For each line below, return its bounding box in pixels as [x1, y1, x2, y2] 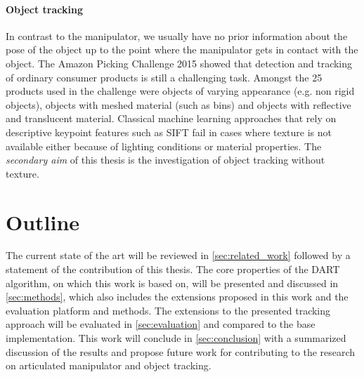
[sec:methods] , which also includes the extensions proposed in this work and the [6, 289, 349, 304]
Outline [6, 207, 80, 236]
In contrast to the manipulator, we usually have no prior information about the [6, 28, 348, 43]
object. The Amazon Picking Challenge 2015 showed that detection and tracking [6, 55, 353, 70]
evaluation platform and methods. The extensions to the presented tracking [6, 303, 331, 317]
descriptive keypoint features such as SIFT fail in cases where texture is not [6, 124, 332, 139]
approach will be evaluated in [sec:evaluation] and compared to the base [6, 317, 316, 331]
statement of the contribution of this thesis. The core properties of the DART [6, 262, 340, 277]
